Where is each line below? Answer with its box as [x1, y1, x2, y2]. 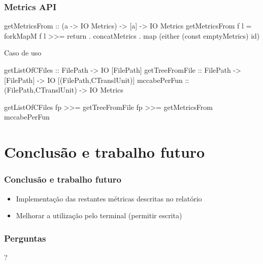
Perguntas [4, 231, 46, 244]
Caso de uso [4, 47, 42, 58]
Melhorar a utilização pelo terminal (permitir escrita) [16, 210, 182, 221]
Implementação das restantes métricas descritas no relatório [16, 193, 202, 203]
